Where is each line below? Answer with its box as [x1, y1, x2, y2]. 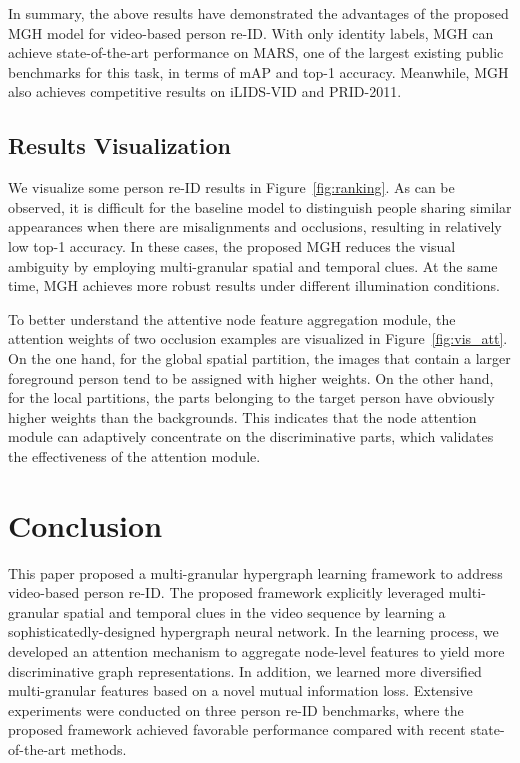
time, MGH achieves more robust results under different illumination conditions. [8, 275, 500, 296]
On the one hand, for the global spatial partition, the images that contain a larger [8, 347, 511, 368]
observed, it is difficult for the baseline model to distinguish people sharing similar [8, 196, 512, 217]
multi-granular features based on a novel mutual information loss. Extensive [8, 680, 473, 701]
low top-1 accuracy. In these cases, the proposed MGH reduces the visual [8, 235, 456, 256]
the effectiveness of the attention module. [8, 445, 261, 466]
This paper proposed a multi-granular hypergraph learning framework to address [8, 562, 503, 583]
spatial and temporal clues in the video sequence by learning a [63, 601, 446, 622]
